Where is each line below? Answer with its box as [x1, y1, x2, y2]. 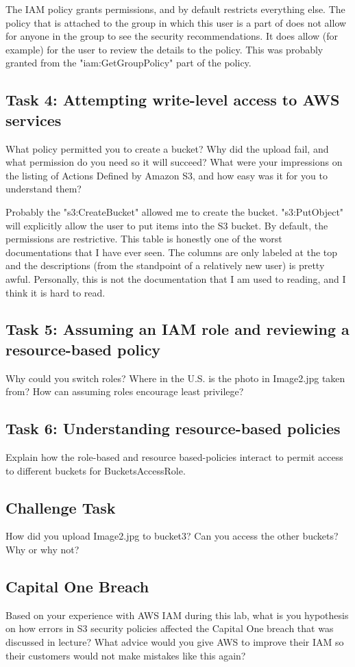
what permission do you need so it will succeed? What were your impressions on [5, 155, 343, 169]
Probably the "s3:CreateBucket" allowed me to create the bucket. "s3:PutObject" [5, 204, 344, 218]
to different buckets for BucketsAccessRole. [5, 463, 186, 477]
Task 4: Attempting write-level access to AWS [5, 89, 340, 110]
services [5, 109, 62, 130]
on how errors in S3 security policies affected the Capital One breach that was [5, 621, 334, 635]
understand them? [5, 181, 82, 196]
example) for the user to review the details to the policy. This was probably [5, 42, 323, 56]
